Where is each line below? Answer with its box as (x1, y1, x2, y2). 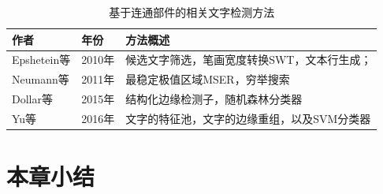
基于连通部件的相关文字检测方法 (109, 4, 275, 20)
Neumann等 (12, 71, 69, 88)
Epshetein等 (12, 51, 71, 68)
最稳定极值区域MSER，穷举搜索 (125, 71, 290, 88)
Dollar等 (12, 91, 53, 107)
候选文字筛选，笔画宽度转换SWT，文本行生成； (125, 51, 372, 68)
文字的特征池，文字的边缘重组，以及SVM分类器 (125, 110, 371, 126)
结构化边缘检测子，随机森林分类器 (125, 91, 303, 107)
